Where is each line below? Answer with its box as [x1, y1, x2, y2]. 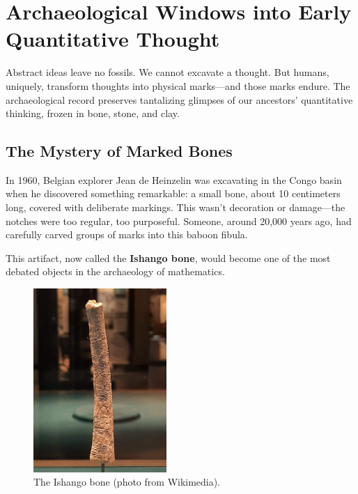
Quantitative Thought [6, 24, 220, 53]
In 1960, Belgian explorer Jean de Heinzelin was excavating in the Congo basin [6, 172, 342, 187]
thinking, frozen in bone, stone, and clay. [6, 106, 180, 121]
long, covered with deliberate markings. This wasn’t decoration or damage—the [6, 200, 345, 215]
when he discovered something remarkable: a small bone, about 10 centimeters [6, 186, 341, 201]
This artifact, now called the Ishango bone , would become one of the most [6, 250, 331, 265]
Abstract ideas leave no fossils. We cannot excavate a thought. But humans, [6, 65, 329, 79]
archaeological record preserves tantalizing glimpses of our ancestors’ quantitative [6, 92, 353, 107]
